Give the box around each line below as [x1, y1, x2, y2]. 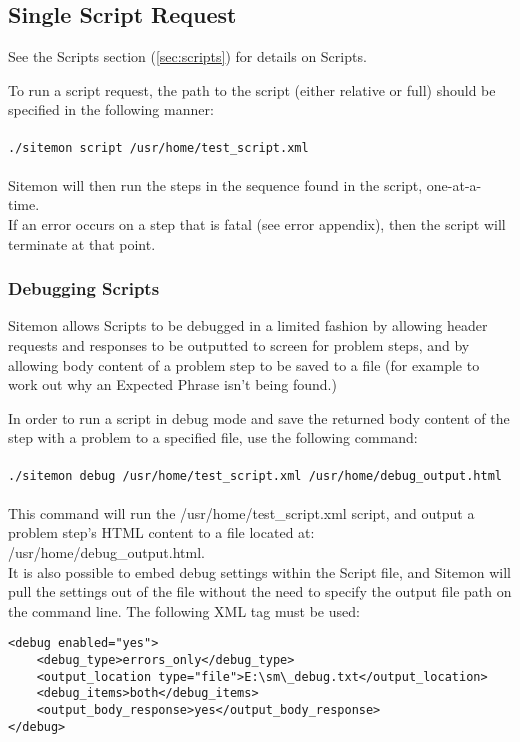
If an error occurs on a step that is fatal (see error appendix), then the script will [8, 214, 506, 235]
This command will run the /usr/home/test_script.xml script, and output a [8, 502, 475, 523]
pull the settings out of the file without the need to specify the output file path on [8, 581, 512, 602]
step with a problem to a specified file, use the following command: [8, 427, 418, 448]
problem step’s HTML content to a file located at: [8, 522, 315, 543]
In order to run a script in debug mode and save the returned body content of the [8, 407, 510, 428]
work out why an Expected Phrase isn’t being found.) [8, 374, 337, 395]
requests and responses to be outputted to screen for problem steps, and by [8, 335, 470, 356]
